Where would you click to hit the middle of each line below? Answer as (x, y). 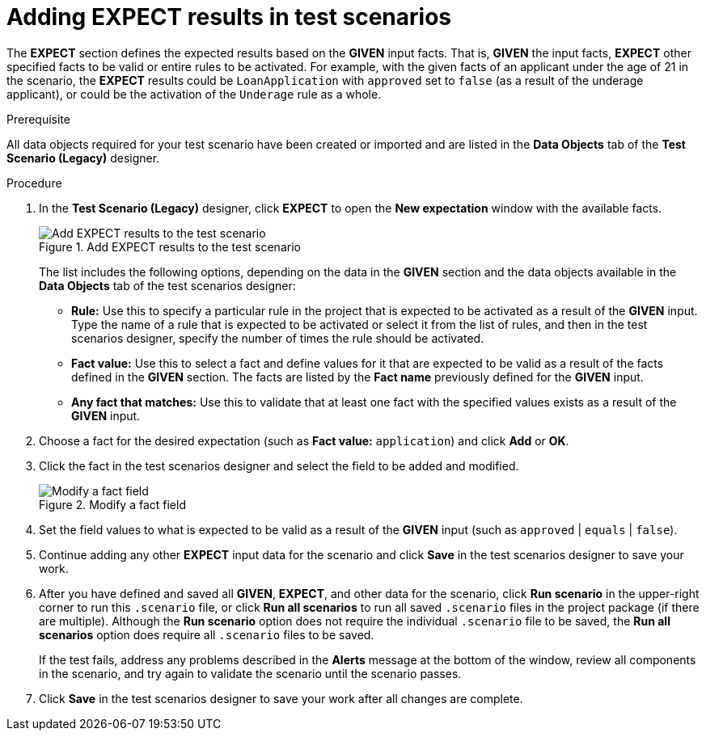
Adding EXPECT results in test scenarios (229, 17)
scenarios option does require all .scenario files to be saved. (207, 634)
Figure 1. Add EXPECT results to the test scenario (170, 246)
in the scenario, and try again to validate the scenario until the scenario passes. (250, 673)
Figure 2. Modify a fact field (112, 504)
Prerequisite (38, 119)
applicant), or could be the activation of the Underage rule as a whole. (194, 94)
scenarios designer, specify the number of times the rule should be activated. (278, 338)
